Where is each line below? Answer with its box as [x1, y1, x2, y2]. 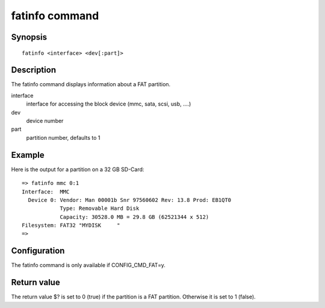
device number [26, 118, 64, 125]
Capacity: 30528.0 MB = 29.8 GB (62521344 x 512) [60, 213, 209, 220]
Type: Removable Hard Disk [60, 205, 140, 212]
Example [11, 149, 45, 160]
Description [11, 65, 57, 75]
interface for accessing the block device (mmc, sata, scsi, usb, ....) [26, 100, 191, 108]
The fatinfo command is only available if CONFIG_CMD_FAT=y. [11, 262, 166, 269]
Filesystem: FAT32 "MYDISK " [22, 222, 120, 229]
